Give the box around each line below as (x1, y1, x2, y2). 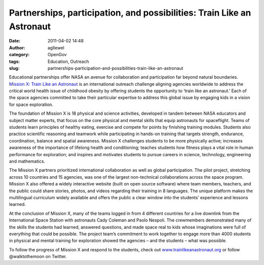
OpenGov (47, 52, 67, 58)
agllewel (47, 44, 65, 51)
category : (9, 52, 30, 58)
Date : (9, 38, 21, 44)
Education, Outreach (47, 59, 89, 64)
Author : (9, 44, 25, 51)
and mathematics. (9, 158, 45, 164)
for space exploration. (9, 102, 54, 107)
